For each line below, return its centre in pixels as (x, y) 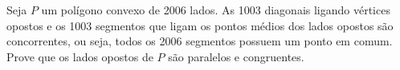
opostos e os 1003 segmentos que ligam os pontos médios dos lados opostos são (200, 25)
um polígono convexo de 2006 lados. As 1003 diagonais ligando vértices (216, 10)
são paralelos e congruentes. (236, 56)
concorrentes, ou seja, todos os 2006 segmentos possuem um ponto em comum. (200, 41)
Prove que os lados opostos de (80, 56)
